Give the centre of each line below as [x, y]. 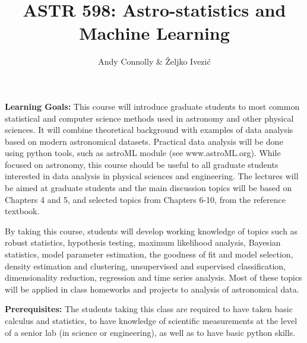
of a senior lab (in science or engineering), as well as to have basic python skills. [150, 332]
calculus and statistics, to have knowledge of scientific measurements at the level [151, 320]
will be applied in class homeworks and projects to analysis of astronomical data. [152, 289]
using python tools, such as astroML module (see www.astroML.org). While [143, 153]
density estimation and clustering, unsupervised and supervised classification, [145, 266]
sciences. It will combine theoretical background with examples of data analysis [149, 130]
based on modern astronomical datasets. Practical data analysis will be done [144, 141]
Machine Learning [154, 33]
